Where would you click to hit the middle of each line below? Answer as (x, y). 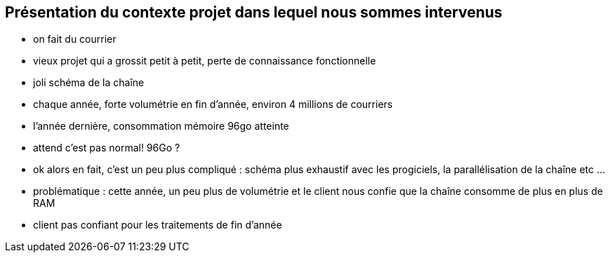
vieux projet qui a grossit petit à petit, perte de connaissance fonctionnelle (205, 61)
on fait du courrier (75, 39)
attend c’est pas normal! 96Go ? (107, 148)
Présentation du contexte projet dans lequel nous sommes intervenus (254, 12)
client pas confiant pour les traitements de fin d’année (158, 225)
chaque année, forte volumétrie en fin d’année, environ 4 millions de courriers (213, 104)
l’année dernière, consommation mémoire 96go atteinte (161, 126)
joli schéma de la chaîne (89, 83)
